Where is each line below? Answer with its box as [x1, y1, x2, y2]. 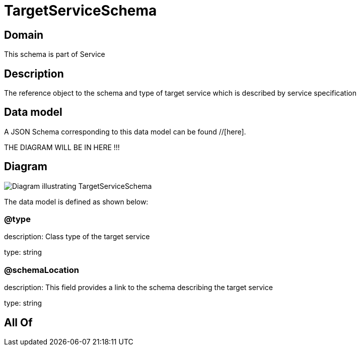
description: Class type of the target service [4, 232, 150, 241]
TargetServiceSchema [4, 2, 157, 19]
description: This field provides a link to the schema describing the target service [4, 283, 273, 292]
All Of [4, 316, 33, 329]
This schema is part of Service [4, 50, 105, 59]
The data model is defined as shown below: [4, 197, 149, 206]
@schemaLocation [4, 264, 79, 275]
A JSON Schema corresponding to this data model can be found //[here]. [4, 127, 246, 136]
